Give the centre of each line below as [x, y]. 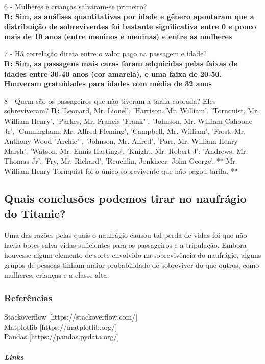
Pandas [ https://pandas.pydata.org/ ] [62, 337]
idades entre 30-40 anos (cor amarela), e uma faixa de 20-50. [113, 73]
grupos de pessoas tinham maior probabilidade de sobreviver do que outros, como [132, 265]
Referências [28, 297]
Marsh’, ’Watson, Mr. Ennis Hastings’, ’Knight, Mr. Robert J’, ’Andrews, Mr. [126, 151]
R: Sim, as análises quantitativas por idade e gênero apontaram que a [129, 16]
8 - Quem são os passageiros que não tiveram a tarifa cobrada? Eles [110, 100]
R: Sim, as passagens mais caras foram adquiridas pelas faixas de [121, 63]
